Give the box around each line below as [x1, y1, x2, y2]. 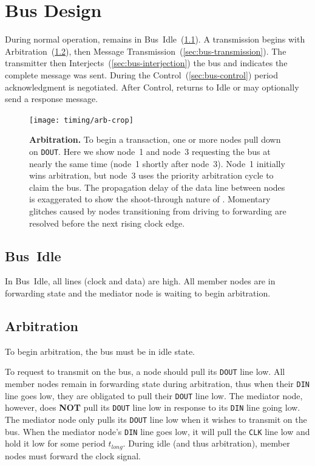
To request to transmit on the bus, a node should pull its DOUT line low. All [5, 365, 285, 378]
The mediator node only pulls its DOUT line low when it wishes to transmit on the [5, 413, 307, 425]
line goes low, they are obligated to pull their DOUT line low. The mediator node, [5, 389, 303, 402]
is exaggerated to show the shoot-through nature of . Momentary [29, 193, 271, 205]
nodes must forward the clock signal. [5, 449, 141, 462]
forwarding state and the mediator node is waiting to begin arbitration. [5, 286, 271, 299]
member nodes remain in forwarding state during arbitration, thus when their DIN [5, 377, 310, 389]
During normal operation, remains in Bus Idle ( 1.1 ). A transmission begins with [5, 33, 305, 46]
